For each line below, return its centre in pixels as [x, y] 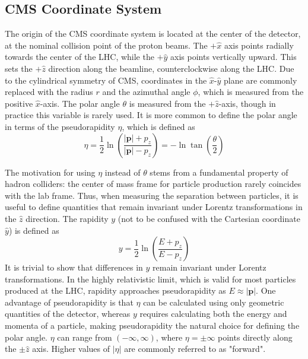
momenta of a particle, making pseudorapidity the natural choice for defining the [152, 325]
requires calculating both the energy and [213, 314]
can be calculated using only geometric [214, 302]
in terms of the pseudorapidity [60, 126]
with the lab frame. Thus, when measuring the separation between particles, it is [152, 195]
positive [19, 103]
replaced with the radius [49, 92]
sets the [19, 68]
